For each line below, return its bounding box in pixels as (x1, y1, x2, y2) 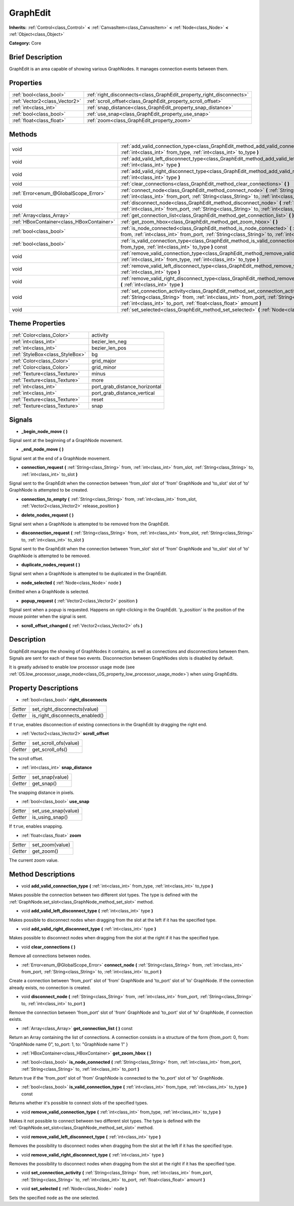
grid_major (91, 358, 117, 365)
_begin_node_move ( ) (21, 428, 68, 434)
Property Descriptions (9, 684, 78, 692)
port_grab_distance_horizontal (91, 383, 162, 390)
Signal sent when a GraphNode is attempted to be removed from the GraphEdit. (9, 521, 170, 527)
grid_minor (91, 364, 117, 371)
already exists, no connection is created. (9, 984, 91, 990)
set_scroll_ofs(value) (32, 739, 79, 746)
